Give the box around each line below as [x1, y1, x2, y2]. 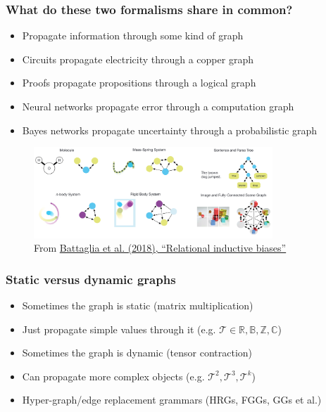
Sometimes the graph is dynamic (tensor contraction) [22, 345, 253, 360]
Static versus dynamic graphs [6, 270, 176, 288]
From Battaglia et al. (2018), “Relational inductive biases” [34, 240, 287, 255]
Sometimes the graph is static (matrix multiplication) [22, 298, 253, 313]
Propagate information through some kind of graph [22, 28, 244, 43]
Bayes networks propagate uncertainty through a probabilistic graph [22, 122, 318, 137]
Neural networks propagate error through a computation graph [22, 99, 294, 113]
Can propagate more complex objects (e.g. [22, 368, 205, 383]
